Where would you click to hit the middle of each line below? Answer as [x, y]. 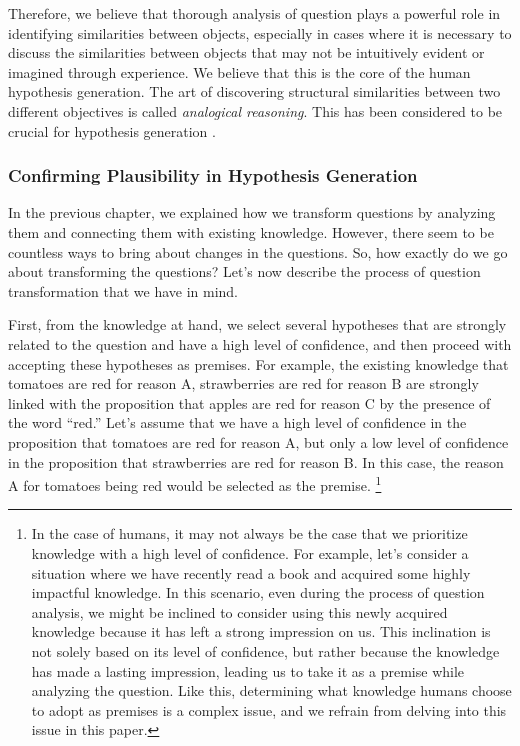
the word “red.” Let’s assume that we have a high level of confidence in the [237, 422]
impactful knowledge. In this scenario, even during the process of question [258, 592]
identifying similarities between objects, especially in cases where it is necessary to [260, 32]
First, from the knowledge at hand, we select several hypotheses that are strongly [257, 324]
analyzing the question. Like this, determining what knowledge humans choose [271, 690]
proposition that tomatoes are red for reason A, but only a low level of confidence [258, 441]
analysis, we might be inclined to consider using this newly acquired [239, 611]
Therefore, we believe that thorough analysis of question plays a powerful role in [254, 13]
